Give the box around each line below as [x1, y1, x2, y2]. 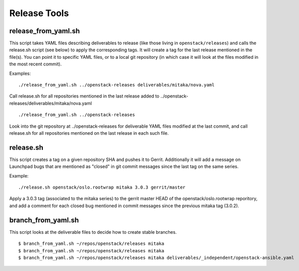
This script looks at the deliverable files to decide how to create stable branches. [9, 229, 177, 235]
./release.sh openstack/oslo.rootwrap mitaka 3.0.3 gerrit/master [18, 185, 186, 191]
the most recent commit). [9, 61, 62, 67]
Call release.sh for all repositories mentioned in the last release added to [9, 93, 160, 99]
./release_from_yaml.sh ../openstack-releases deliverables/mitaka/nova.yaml [18, 82, 215, 88]
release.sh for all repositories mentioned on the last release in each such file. [9, 130, 169, 136]
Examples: [9, 70, 31, 76]
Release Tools [9, 8, 69, 19]
